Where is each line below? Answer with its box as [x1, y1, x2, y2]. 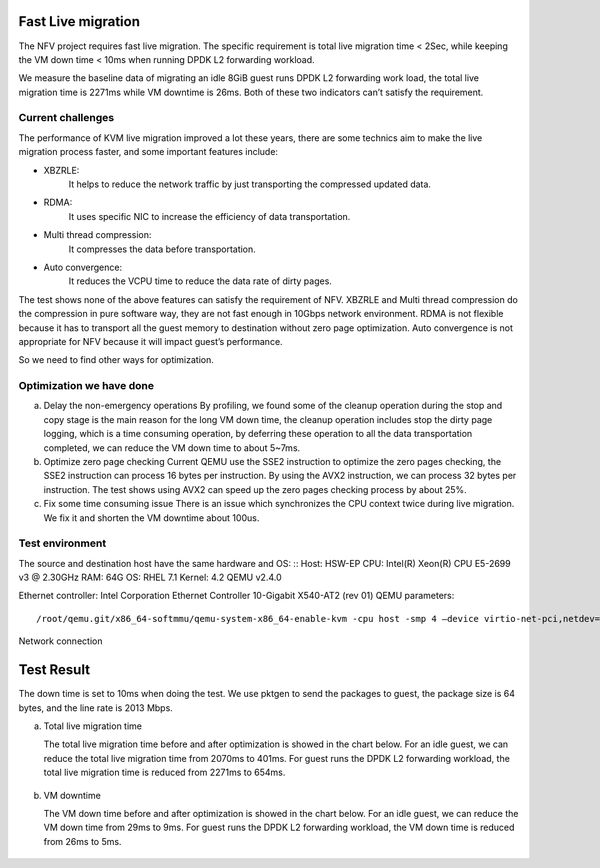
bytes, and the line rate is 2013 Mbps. [18, 701, 174, 714]
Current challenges [18, 111, 115, 125]
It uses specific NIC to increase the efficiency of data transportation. [68, 210, 351, 222]
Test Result [18, 661, 90, 679]
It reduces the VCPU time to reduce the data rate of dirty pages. [68, 275, 332, 287]
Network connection [18, 635, 103, 647]
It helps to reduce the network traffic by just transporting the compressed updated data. [68, 178, 432, 190]
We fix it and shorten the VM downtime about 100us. [43, 511, 260, 524]
